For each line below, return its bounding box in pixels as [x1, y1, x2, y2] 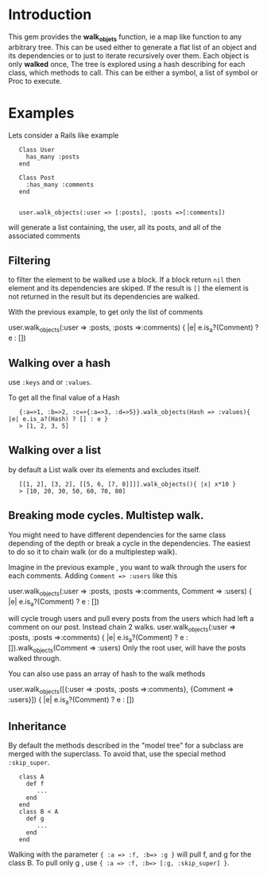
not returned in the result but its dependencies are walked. [8, 292, 200, 302]
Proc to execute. [8, 76, 62, 85]
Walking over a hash [8, 356, 111, 369]
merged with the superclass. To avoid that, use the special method [8, 749, 226, 759]
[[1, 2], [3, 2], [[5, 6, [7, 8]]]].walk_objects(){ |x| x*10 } [18, 480, 237, 488]
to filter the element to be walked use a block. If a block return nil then [8, 275, 241, 284]
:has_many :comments [25, 181, 94, 189]
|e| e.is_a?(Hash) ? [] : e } [8, 416, 109, 424]
